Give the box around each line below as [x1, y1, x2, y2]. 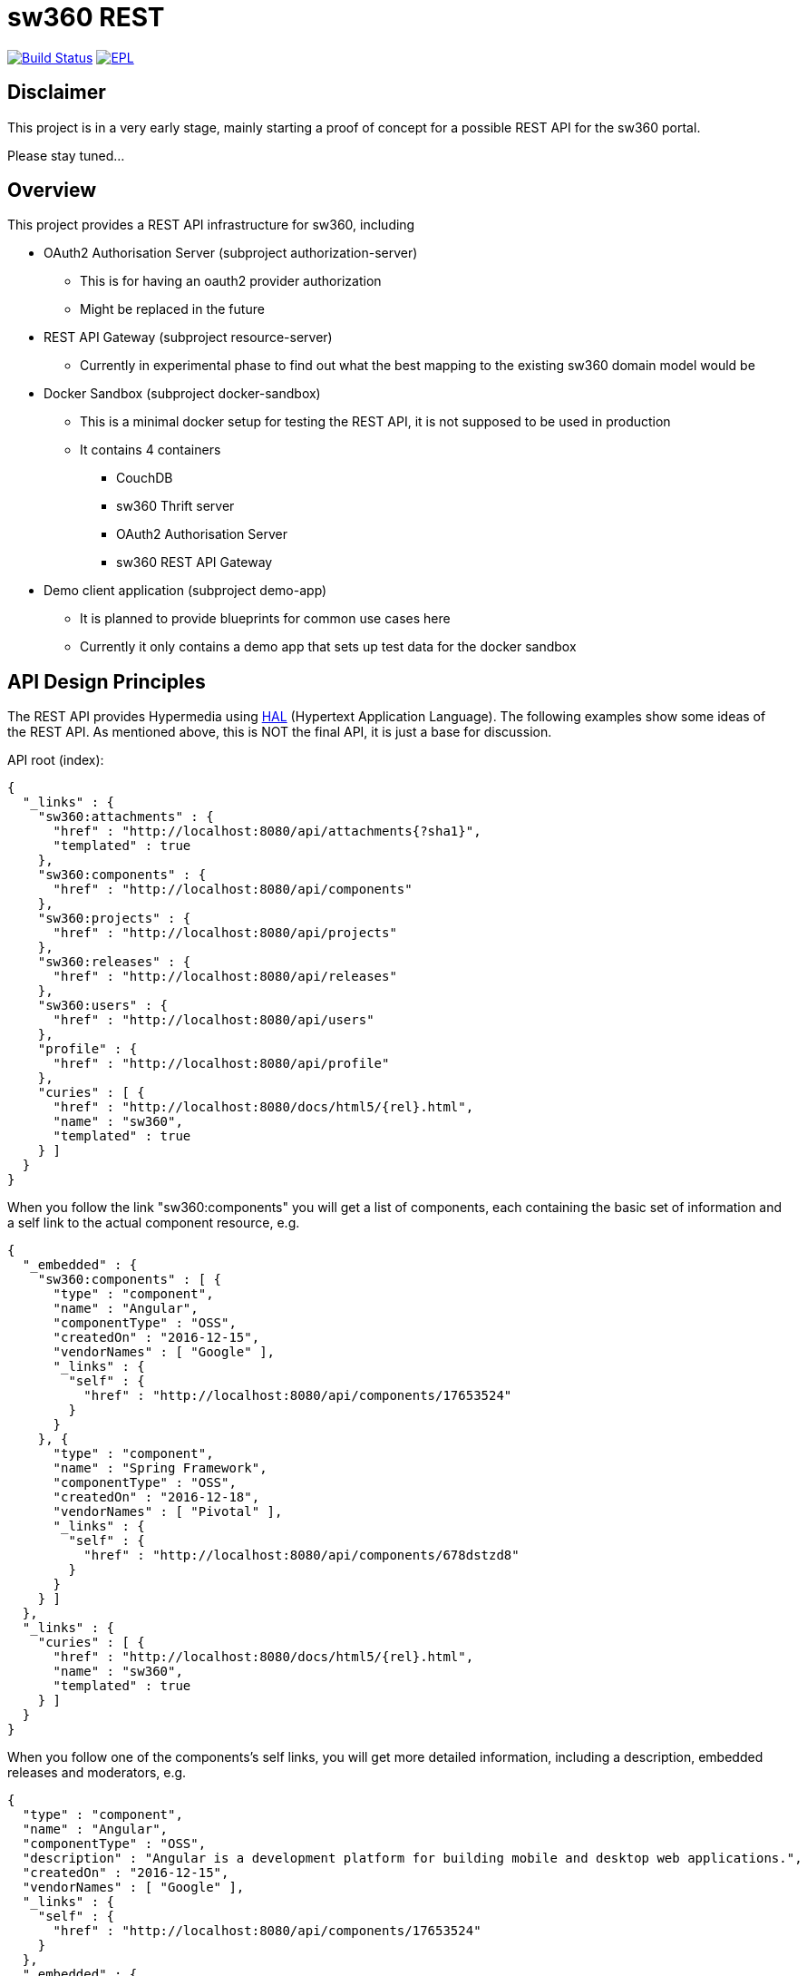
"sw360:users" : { [37, 998, 169, 1013]
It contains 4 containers [80, 442, 221, 458]
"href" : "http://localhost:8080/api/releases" [53, 969, 397, 984]
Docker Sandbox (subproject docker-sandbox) [44, 386, 321, 402]
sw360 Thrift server [116, 498, 235, 514]
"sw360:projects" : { [37, 911, 191, 926]
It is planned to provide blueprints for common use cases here [80, 611, 451, 627]
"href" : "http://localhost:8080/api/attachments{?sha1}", [53, 824, 481, 839]
